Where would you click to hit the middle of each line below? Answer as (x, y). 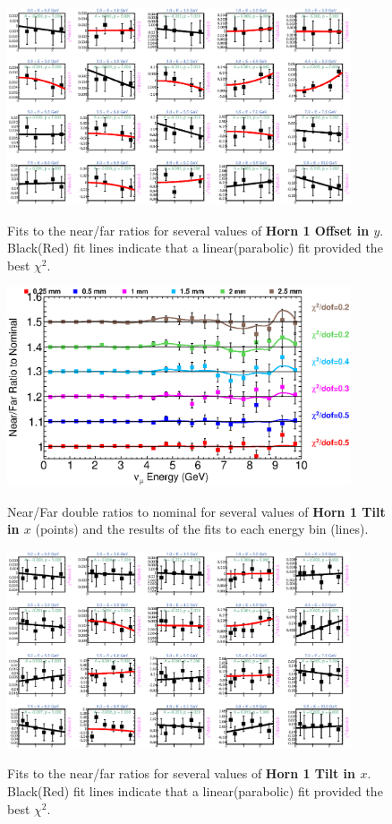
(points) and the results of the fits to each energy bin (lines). (202, 529)
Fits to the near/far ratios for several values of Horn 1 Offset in (188, 230)
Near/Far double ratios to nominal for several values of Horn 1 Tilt (196, 511)
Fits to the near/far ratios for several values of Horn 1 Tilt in (182, 773)
